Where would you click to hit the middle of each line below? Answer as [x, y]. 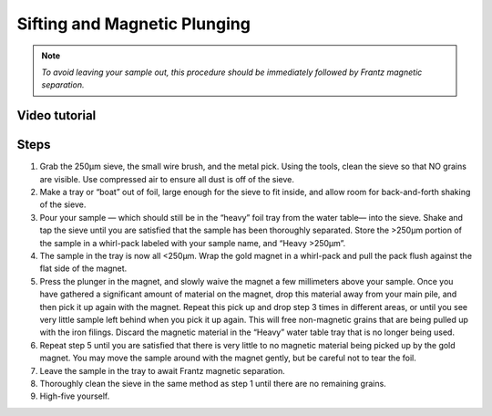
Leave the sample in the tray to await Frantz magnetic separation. [163, 370]
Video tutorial [56, 115]
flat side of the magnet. [83, 268]
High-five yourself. [75, 396]
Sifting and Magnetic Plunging [133, 24]
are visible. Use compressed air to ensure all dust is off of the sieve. [167, 179]
